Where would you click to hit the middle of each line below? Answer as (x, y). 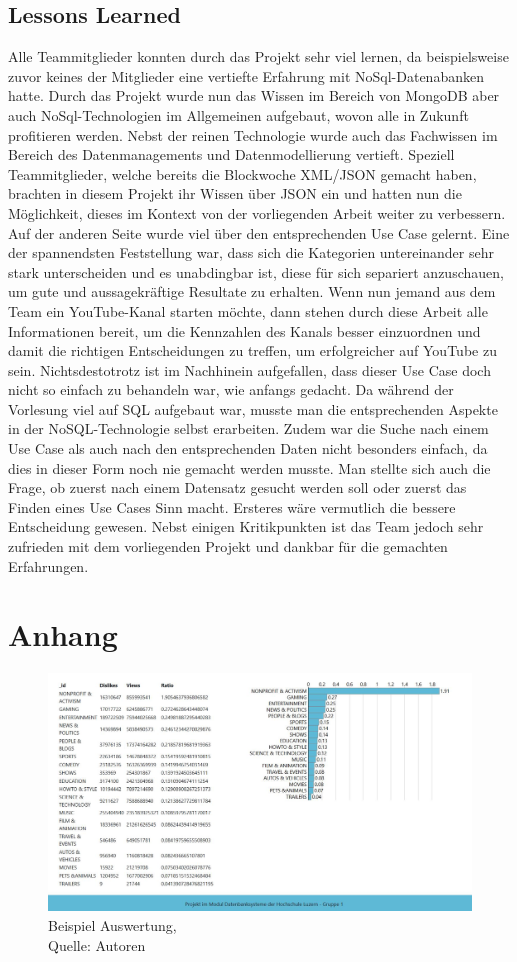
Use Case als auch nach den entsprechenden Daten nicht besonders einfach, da (248, 448)
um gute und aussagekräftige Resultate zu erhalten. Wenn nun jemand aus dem (252, 291)
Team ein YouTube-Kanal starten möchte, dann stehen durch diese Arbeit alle (248, 310)
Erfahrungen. (48, 565)
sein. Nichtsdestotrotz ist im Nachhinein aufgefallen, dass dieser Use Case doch (249, 369)
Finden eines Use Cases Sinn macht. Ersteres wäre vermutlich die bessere (232, 506)
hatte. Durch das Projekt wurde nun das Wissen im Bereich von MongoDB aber (254, 95)
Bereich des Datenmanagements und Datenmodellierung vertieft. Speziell (231, 154)
